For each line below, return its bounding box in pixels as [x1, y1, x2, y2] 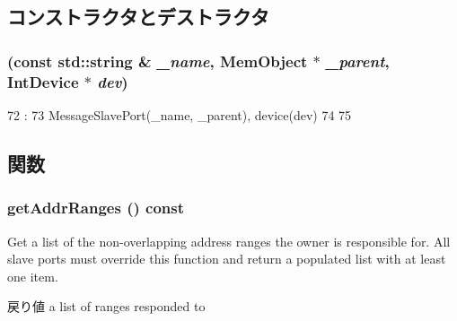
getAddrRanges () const [7, 196, 184, 219]
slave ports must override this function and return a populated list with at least [7, 249, 446, 268]
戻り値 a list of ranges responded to [7, 297, 206, 316]
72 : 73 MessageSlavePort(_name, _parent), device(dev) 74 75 [7, 105, 352, 124]
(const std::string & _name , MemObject [7, 49, 308, 72]
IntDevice [7, 70, 79, 92]
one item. [7, 266, 58, 285]
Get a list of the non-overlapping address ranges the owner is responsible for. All [7, 231, 451, 250]
